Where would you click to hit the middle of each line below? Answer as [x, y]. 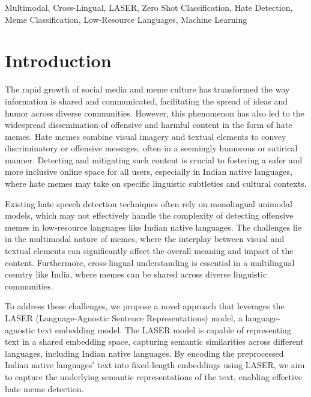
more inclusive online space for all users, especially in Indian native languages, [149, 171]
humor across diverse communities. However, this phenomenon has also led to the [155, 113]
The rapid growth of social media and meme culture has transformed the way [147, 89]
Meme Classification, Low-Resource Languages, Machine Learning [126, 19]
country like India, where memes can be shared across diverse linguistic [136, 274]
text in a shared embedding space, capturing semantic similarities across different [154, 341]
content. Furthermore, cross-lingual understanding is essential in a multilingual [150, 262]
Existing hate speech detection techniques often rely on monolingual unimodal [149, 203]
